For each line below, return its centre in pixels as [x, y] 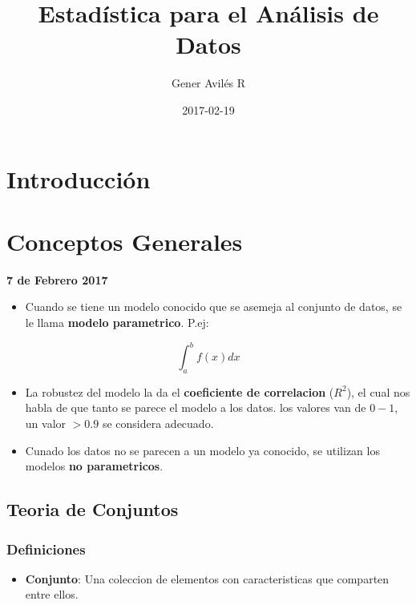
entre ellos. [52, 594]
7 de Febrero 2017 [57, 279]
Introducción [79, 178]
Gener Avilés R [208, 83]
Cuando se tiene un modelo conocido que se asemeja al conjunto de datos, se [214, 307]
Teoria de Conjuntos [93, 509]
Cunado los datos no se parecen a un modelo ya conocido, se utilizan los [202, 450]
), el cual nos [378, 391]
